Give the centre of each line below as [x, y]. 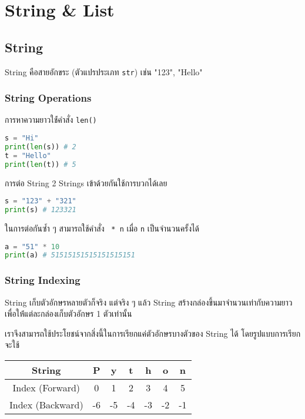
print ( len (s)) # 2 [41, 147]
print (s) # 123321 [41, 210]
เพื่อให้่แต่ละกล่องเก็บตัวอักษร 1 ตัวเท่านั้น [68, 314]
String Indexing [43, 280]
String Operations [48, 98]
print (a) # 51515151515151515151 [70, 255]
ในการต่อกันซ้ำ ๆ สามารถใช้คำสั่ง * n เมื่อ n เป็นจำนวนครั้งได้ [102, 228]
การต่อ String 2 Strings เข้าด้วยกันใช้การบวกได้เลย [86, 182]
